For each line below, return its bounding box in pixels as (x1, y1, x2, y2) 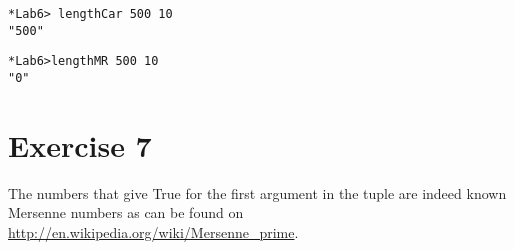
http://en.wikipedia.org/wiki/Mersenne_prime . (8, 221, 299, 242)
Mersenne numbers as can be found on (8, 202, 244, 223)
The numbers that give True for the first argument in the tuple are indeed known (8, 182, 507, 203)
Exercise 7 (8, 124, 152, 165)
